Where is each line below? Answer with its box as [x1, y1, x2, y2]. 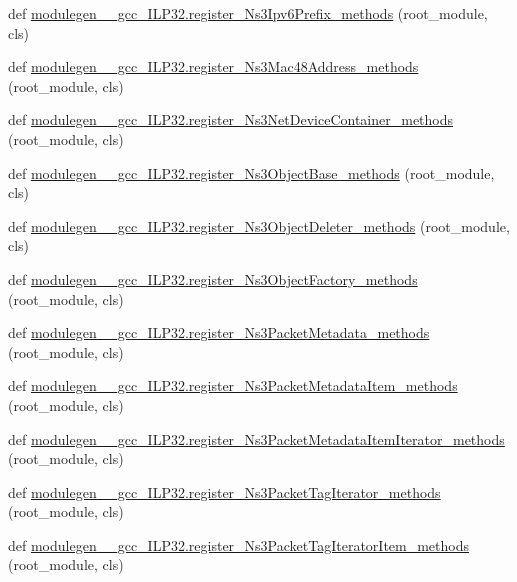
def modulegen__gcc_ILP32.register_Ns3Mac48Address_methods [8, 56, 419, 77]
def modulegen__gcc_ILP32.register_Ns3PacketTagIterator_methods [8, 481, 441, 502]
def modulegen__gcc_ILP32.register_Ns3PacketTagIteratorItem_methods [8, 534, 470, 555]
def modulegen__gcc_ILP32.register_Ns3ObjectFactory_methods [8, 268, 418, 289]
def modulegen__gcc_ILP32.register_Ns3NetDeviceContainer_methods [8, 109, 454, 130]
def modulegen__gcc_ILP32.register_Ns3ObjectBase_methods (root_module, [8, 162, 495, 183]
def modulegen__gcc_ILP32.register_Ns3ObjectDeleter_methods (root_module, [8, 215, 510, 236]
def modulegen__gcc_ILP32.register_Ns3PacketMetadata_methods [8, 322, 430, 343]
